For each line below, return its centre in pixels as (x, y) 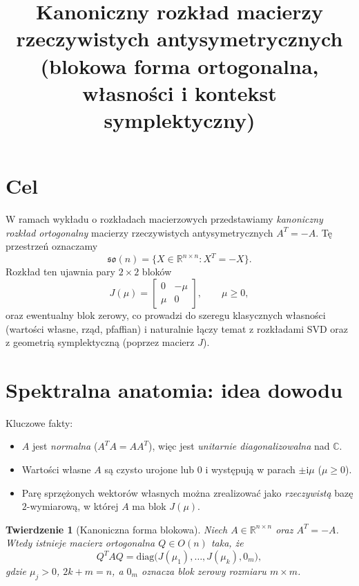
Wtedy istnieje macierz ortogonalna (80, 543)
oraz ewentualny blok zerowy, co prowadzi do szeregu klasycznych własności (166, 314)
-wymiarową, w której (72, 506)
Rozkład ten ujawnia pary (60, 272)
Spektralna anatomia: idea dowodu (174, 389)
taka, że (227, 543)
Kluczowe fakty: (39, 422)
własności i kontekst (179, 92)
